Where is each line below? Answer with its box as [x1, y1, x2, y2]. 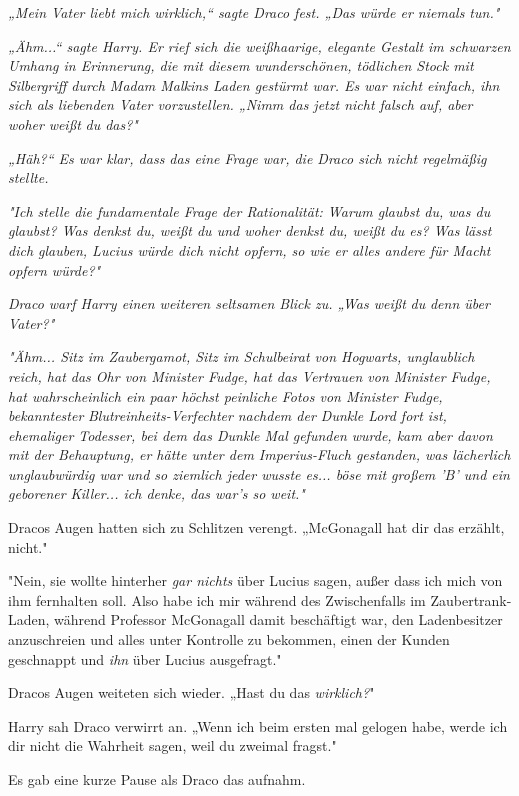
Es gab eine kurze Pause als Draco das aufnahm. [8, 769, 306, 789]
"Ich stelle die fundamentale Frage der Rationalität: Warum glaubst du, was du [8, 200, 491, 221]
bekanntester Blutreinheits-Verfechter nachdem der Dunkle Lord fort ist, [8, 405, 447, 426]
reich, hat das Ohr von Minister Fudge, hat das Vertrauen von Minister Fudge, [8, 365, 491, 386]
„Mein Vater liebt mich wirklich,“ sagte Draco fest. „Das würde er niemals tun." [8, 2, 500, 22]
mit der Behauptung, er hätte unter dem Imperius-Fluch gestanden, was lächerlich [8, 444, 511, 465]
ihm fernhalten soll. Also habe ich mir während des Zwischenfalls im [8, 589, 426, 610]
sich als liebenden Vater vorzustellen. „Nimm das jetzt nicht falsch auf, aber [8, 94, 473, 115]
